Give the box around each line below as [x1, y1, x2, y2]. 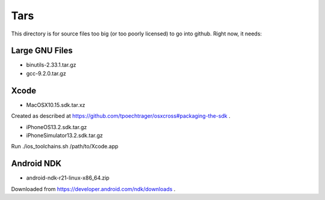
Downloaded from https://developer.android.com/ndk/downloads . [11, 185, 176, 192]
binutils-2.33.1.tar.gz [26, 61, 76, 68]
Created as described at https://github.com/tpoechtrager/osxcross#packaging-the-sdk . [11, 112, 231, 120]
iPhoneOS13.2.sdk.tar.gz [26, 123, 87, 130]
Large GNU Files [11, 46, 73, 56]
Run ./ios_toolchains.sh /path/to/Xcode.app [11, 143, 119, 150]
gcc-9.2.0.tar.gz [26, 70, 66, 77]
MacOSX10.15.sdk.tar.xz [26, 101, 85, 108]
